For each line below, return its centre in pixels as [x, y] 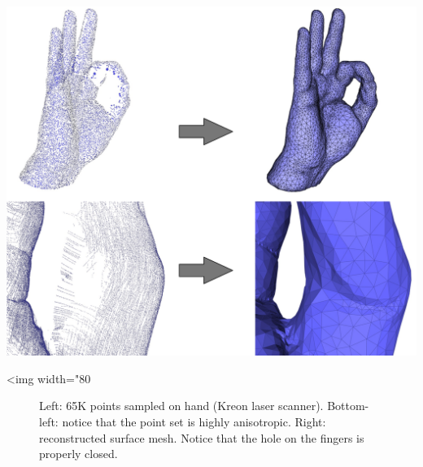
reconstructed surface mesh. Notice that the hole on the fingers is [202, 437]
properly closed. [78, 454]
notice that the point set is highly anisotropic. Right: [194, 421]
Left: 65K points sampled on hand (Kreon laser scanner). [181, 406]
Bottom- [348, 406]
